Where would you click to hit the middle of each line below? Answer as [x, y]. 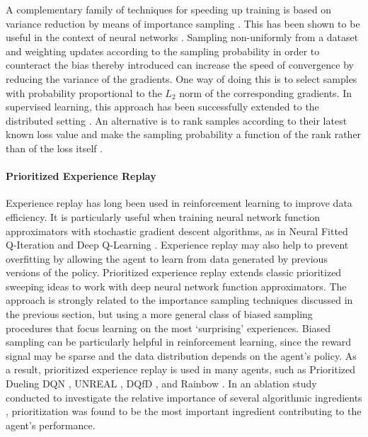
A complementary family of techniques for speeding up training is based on [169, 9]
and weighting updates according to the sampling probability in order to [163, 51]
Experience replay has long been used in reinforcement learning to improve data [179, 203]
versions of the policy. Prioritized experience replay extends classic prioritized [174, 272]
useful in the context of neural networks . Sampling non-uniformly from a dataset [182, 37]
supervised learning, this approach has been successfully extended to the [162, 107]
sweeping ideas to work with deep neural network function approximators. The [176, 286]
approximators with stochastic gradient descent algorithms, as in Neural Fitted [177, 231]
